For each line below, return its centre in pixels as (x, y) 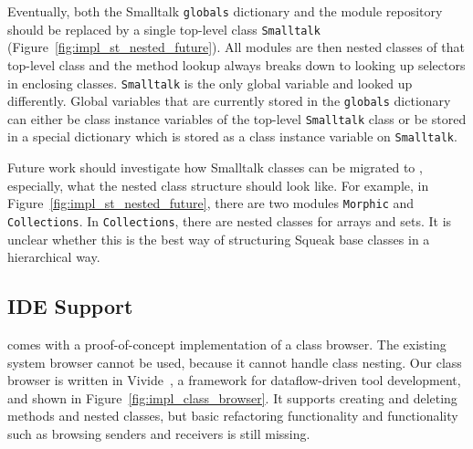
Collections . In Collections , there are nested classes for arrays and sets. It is (230, 220)
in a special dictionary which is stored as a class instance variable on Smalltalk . (232, 136)
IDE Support (70, 306)
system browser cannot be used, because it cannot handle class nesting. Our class (235, 362)
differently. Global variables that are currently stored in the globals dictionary (229, 101)
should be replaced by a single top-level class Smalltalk (164, 29)
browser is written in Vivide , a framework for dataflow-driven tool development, (234, 380)
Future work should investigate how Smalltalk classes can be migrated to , (215, 167)
